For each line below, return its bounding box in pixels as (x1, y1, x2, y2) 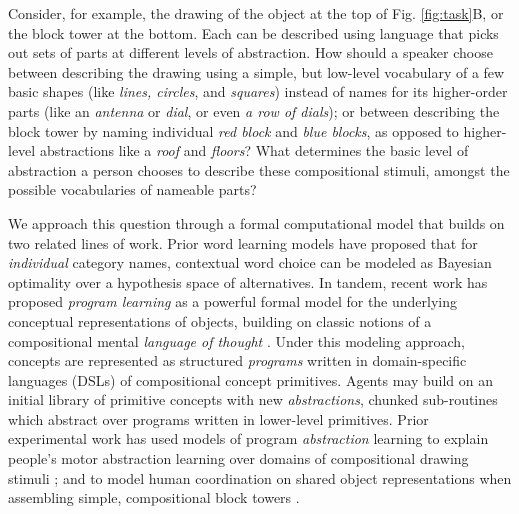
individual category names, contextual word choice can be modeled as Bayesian (8, 252, 492, 273)
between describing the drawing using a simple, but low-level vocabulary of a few (8, 61, 505, 82)
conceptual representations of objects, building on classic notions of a (8, 310, 432, 331)
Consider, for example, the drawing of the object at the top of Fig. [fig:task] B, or (8, 3, 504, 23)
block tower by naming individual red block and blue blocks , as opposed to (8, 120, 459, 141)
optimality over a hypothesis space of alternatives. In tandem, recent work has (8, 271, 488, 292)
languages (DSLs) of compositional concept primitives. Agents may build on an (8, 369, 493, 390)
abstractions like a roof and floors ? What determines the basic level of (39, 140, 469, 161)
